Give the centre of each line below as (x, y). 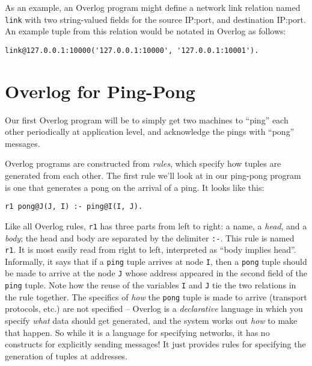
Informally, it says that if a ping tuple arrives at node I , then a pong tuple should (156, 261)
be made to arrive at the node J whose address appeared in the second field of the (156, 273)
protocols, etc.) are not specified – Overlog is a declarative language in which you (154, 309)
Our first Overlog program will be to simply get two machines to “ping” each (147, 119)
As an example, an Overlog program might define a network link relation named (153, 7)
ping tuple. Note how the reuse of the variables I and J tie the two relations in (151, 285)
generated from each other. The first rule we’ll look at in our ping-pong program (153, 175)
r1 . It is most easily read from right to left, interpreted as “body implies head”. (151, 250)
